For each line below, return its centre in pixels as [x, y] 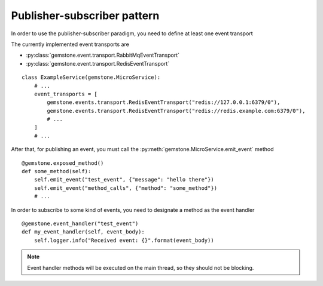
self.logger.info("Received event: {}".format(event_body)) [124, 240]
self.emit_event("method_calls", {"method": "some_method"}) [126, 188]
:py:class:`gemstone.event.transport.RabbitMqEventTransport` [103, 55]
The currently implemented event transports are [70, 44]
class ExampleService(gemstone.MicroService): [91, 77]
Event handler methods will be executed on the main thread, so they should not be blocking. [141, 267]
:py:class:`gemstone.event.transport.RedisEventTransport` [98, 63]
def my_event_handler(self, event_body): [83, 232]
